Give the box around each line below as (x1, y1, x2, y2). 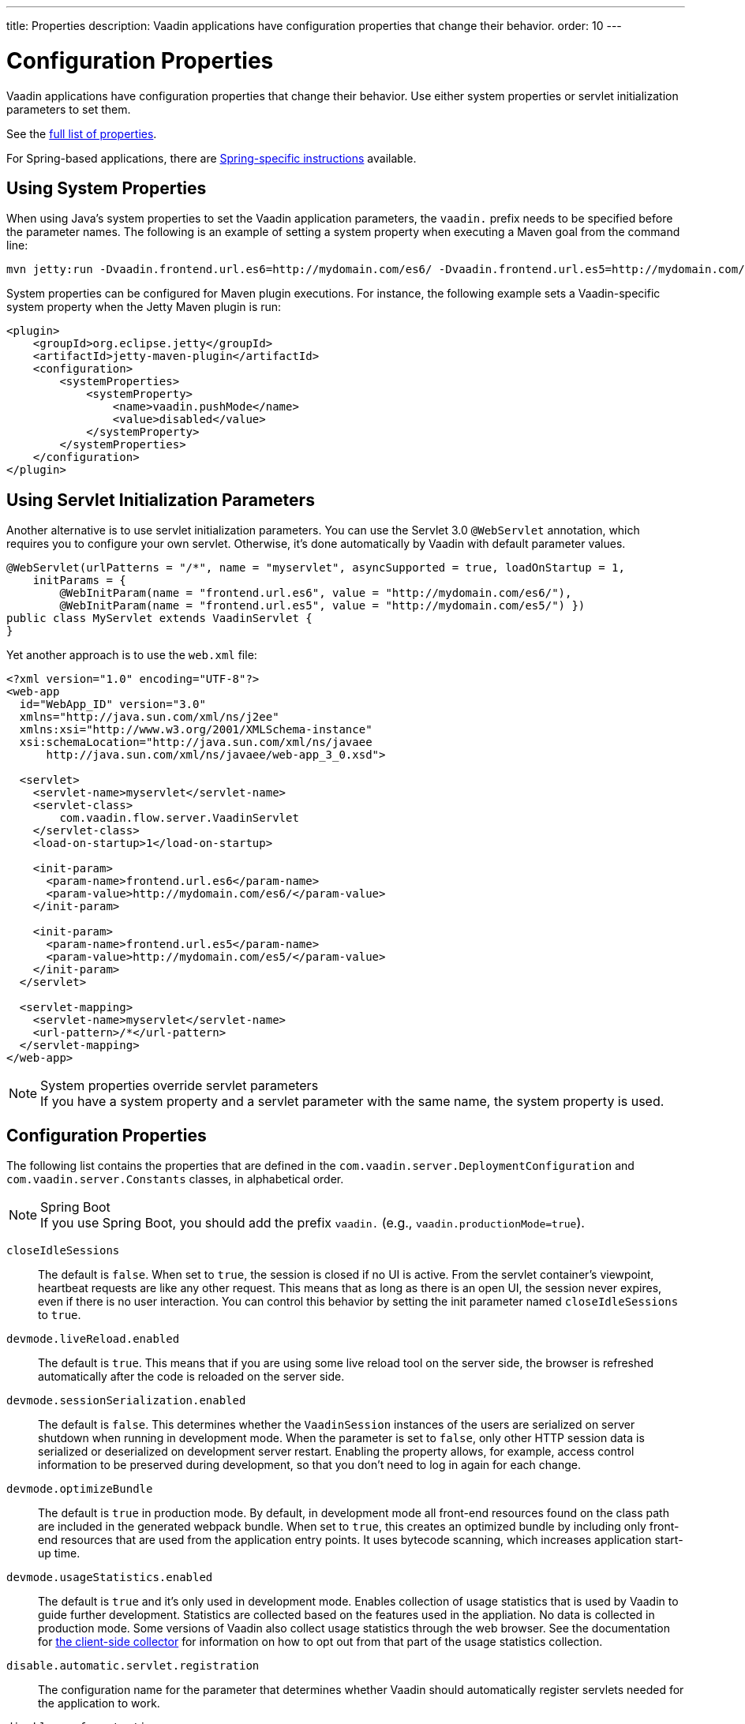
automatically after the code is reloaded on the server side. (38, 1370, 345, 1384)
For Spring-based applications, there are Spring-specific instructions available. (6, 151, 417, 165)
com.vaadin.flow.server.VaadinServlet (59, 811, 299, 825)
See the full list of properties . (6, 126, 157, 141)
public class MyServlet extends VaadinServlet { (6, 612, 313, 625)
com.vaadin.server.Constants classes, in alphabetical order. (6, 1172, 344, 1186)
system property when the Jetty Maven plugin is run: (6, 300, 282, 314)
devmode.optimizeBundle (6, 1482, 153, 1496)
